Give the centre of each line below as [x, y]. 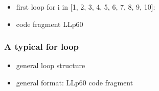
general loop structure [51, 65]
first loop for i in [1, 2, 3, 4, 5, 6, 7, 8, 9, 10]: [86, 6]
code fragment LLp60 [50, 24]
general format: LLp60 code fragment [75, 82]
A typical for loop [42, 47]
